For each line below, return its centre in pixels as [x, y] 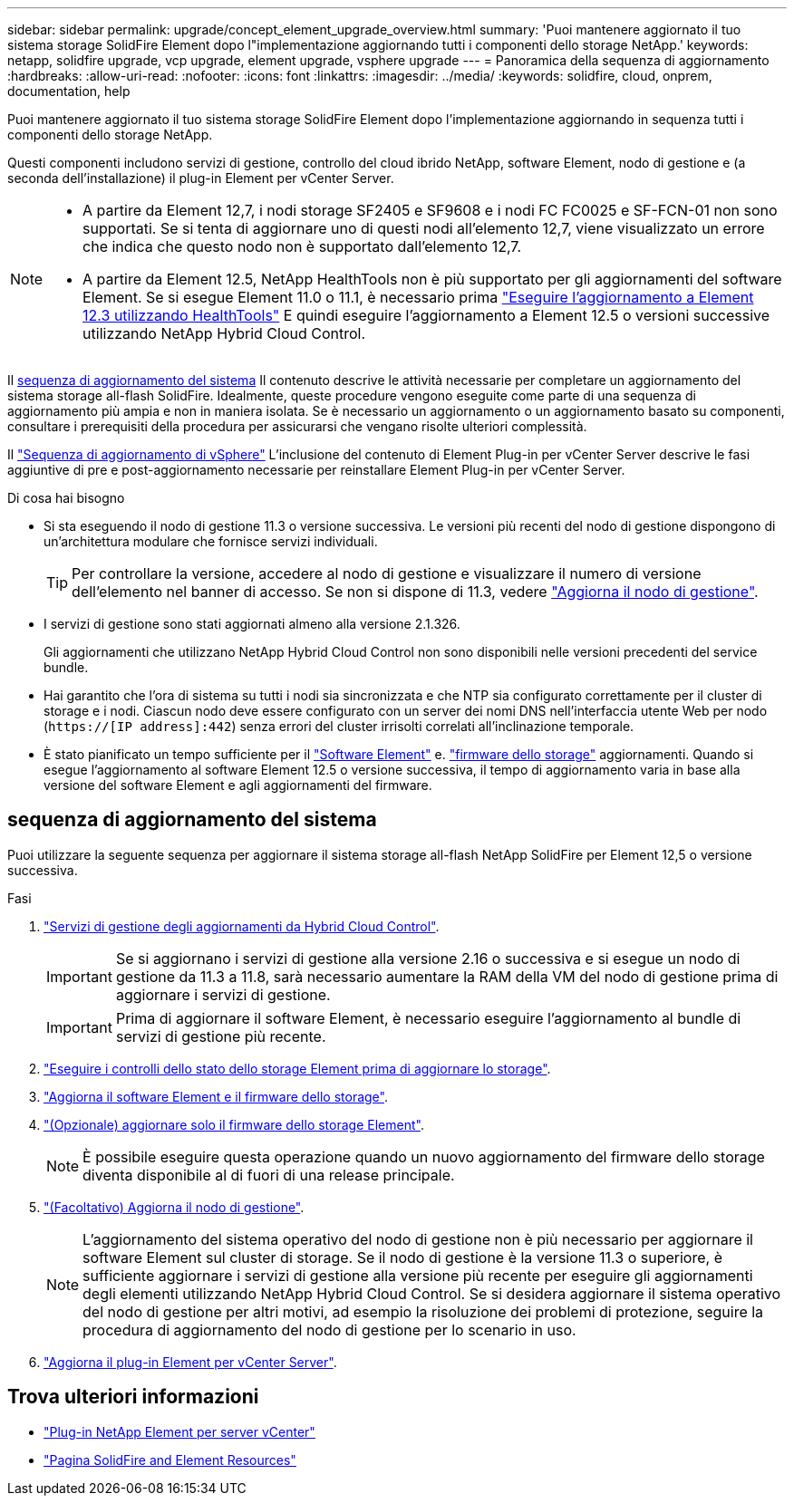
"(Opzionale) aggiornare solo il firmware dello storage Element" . [234, 1124]
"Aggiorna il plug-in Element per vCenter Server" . [190, 1362]
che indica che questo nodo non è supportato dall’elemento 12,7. [302, 246]
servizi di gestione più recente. [221, 1036]
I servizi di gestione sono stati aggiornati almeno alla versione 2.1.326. [252, 624]
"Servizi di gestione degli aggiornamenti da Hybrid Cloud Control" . [242, 926]
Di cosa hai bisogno [66, 498]
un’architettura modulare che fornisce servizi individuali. [211, 541]
